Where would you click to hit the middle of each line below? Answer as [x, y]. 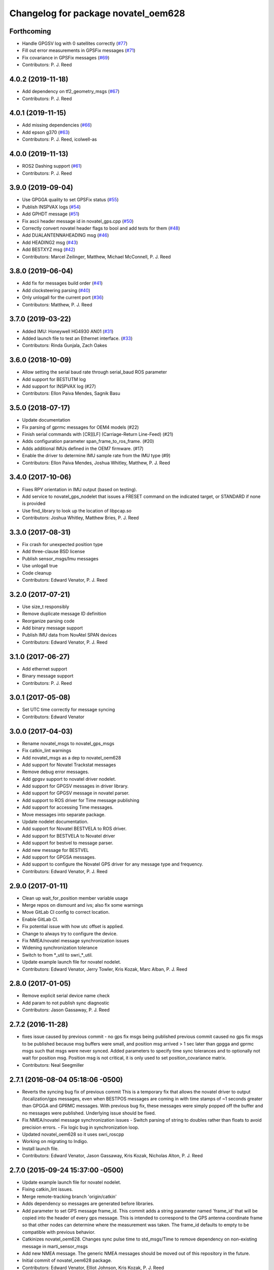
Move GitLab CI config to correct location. [66, 912]
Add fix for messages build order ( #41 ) [62, 283]
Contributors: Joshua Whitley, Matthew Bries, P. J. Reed [80, 518]
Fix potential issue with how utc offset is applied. [73, 927]
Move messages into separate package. [64, 814]
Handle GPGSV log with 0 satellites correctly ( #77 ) [75, 44]
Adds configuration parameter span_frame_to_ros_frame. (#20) [88, 441]
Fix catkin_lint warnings [47, 751]
